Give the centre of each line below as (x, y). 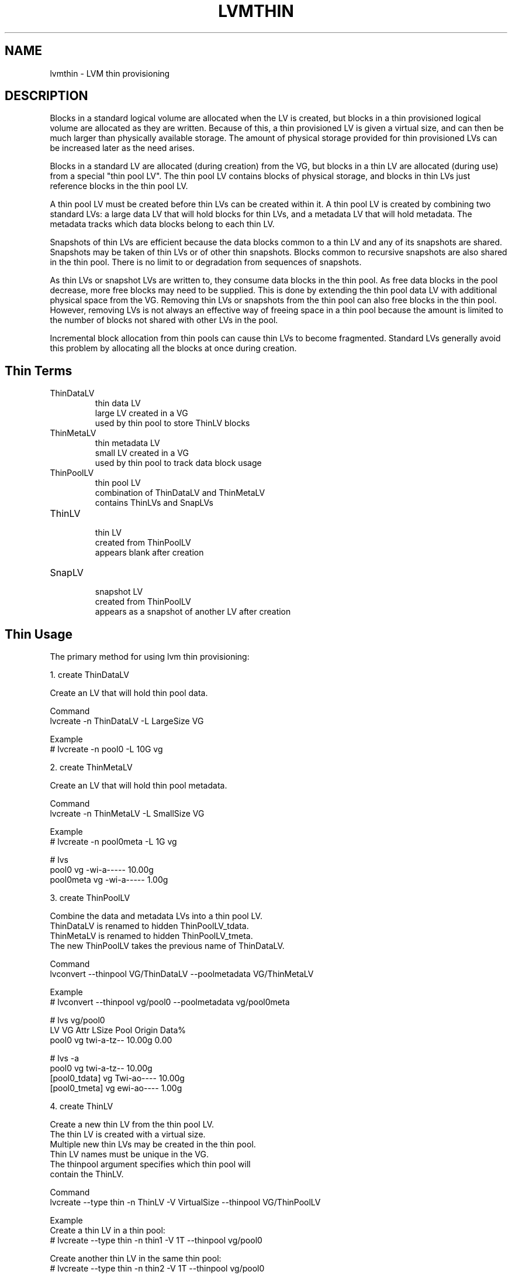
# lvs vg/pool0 (77, 1020)
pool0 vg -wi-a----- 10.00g (102, 870)
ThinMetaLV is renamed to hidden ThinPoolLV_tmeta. (151, 936)
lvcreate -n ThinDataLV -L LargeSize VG (127, 721)
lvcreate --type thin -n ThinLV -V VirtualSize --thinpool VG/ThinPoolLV (185, 1202)
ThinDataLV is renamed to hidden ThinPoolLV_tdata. (149, 926)
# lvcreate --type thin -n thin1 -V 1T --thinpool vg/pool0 (156, 1240)
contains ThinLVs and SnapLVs (154, 503)
